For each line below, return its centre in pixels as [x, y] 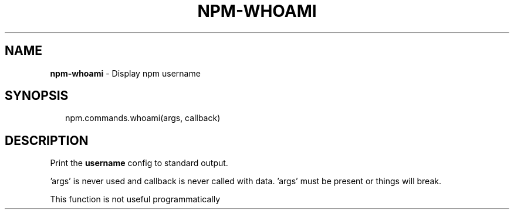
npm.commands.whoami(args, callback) [143, 118]
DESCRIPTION [47, 140]
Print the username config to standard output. [139, 163]
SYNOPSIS [37, 96]
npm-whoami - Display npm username [125, 73]
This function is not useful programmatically [135, 199]
